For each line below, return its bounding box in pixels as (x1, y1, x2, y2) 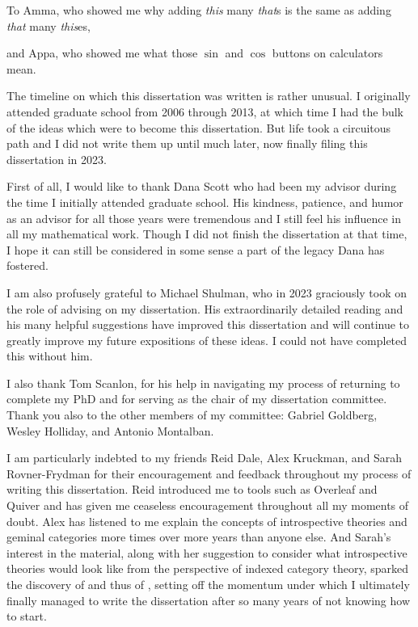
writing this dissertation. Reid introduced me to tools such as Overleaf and (6, 481, 378, 498)
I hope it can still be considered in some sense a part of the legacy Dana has (6, 241, 385, 258)
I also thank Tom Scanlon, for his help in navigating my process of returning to (6, 374, 400, 391)
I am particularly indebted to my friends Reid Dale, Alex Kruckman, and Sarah (6, 449, 403, 466)
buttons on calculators (272, 44, 383, 61)
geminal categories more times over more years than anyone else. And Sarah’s (6, 528, 391, 545)
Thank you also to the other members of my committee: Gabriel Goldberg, (6, 406, 378, 423)
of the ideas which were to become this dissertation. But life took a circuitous (6, 119, 391, 136)
